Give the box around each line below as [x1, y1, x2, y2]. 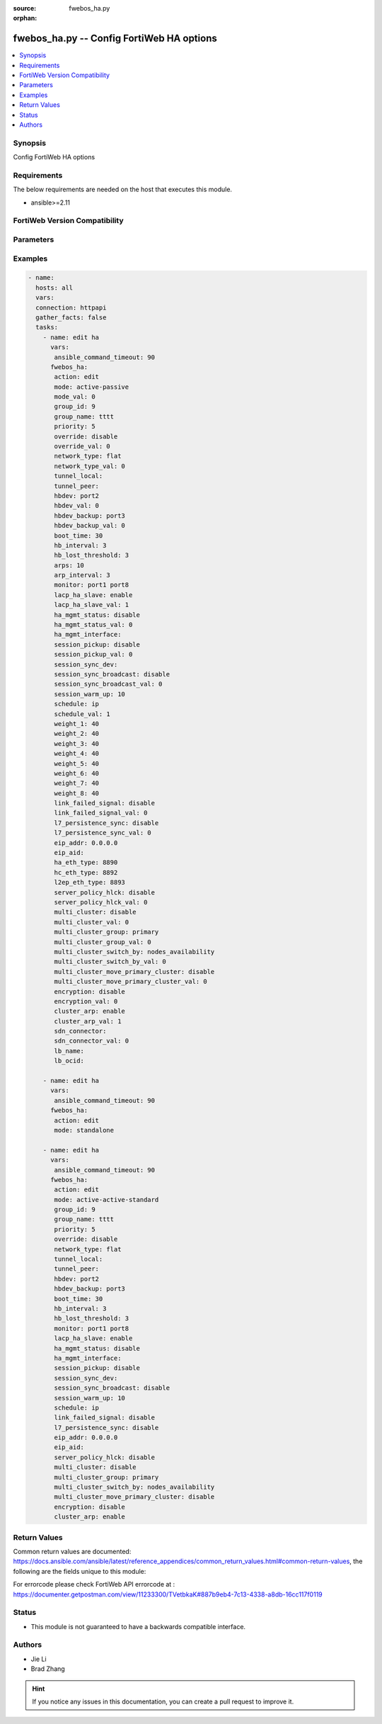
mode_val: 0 [54, 393, 95, 401]
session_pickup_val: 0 [54, 650, 133, 659]
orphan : [13, 14, 37, 23]
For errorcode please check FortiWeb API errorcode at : [13, 1580, 175, 1589]
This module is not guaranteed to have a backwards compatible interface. [30, 1622, 246, 1631]
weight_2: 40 [54, 730, 99, 738]
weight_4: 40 [54, 749, 99, 758]
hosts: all [35, 283, 74, 292]
